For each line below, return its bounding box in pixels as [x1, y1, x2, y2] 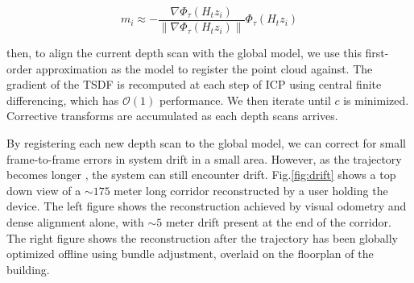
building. [6, 260, 50, 277]
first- [365, 44, 389, 61]
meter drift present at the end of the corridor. [165, 214, 391, 230]
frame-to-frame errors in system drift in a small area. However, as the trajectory [6, 150, 402, 167]
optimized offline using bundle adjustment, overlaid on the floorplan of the [6, 245, 374, 262]
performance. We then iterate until [159, 91, 331, 108]
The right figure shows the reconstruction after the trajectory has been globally [6, 229, 398, 246]
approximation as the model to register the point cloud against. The [35, 60, 373, 77]
